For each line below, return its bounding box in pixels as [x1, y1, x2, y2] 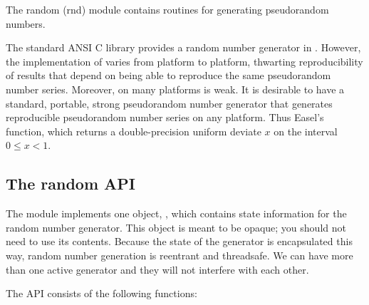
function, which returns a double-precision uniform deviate [6, 123, 261, 138]
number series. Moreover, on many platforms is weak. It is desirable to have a [6, 81, 345, 96]
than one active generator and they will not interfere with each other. [6, 262, 309, 276]
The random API [6, 172, 136, 195]
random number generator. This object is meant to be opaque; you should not [6, 219, 346, 234]
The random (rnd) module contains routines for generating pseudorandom [6, 2, 329, 16]
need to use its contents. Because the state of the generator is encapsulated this [6, 234, 353, 249]
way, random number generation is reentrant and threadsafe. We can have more [6, 247, 353, 262]
